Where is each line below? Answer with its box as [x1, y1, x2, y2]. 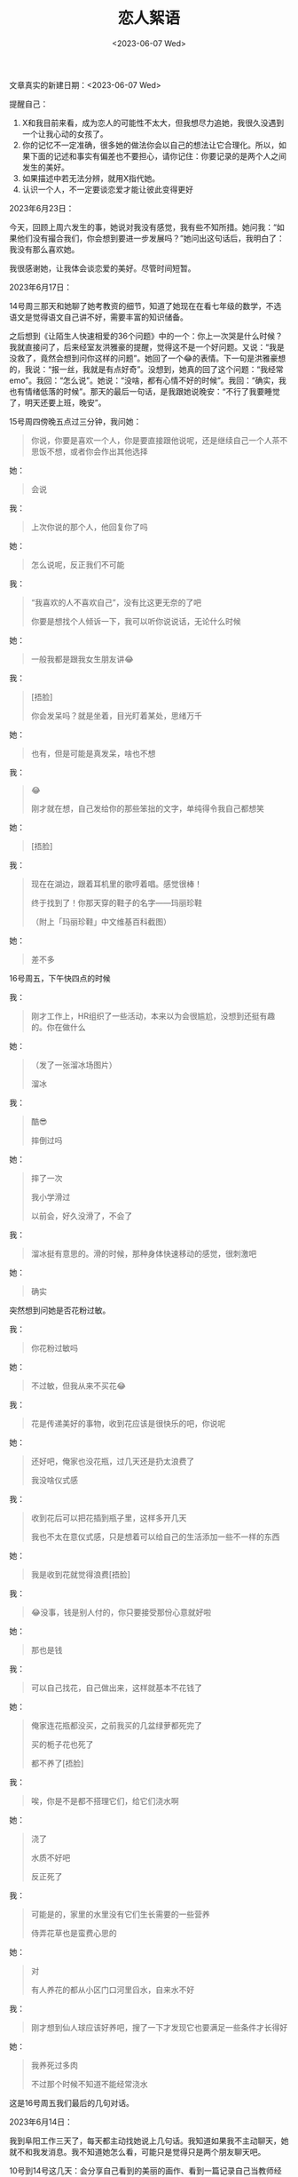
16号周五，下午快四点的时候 [9, 973, 111, 983]
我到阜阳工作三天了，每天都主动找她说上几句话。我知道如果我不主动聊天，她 [9, 2135, 289, 2146]
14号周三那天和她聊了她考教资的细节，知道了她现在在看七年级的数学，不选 [9, 300, 282, 311]
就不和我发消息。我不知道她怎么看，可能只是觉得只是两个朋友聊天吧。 [9, 2146, 266, 2157]
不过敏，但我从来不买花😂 [30, 1380, 127, 1391]
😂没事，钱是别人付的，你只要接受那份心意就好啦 [30, 1607, 212, 1617]
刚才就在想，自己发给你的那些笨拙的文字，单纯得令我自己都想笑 [30, 803, 264, 814]
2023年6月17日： [9, 282, 73, 292]
